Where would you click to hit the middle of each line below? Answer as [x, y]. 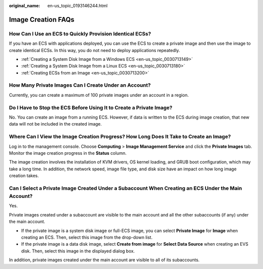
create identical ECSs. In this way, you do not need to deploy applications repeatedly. [94, 50]
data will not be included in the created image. [56, 124]
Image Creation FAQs [42, 19]
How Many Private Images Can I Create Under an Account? [80, 85]
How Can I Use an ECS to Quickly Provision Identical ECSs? [80, 34]
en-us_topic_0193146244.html [78, 6]
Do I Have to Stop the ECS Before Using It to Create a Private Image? [91, 108]
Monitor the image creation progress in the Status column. [68, 153]
